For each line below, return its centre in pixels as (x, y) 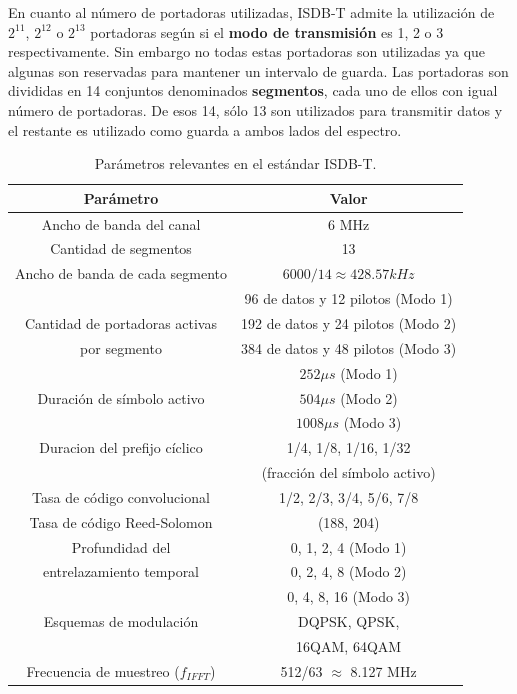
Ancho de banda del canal (121, 223)
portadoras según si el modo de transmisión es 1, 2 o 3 (267, 31)
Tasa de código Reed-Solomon (121, 521)
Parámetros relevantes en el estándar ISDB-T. (235, 163)
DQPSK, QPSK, (348, 621)
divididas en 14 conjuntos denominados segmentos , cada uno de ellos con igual (253, 90)
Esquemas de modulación (121, 621)
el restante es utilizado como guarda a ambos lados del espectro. (205, 129)
